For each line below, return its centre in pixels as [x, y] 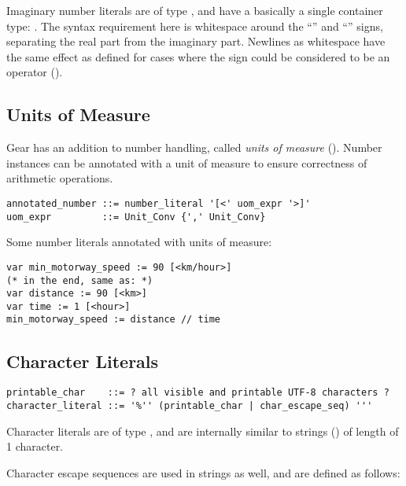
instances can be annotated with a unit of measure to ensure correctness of [187, 162]
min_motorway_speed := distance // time [114, 320]
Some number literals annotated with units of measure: [139, 242]
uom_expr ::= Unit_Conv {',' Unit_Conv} [136, 217]
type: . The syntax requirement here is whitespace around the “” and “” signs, [195, 26]
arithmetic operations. [60, 178]
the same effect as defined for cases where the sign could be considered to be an [198, 56]
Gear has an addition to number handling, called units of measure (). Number [194, 147]
